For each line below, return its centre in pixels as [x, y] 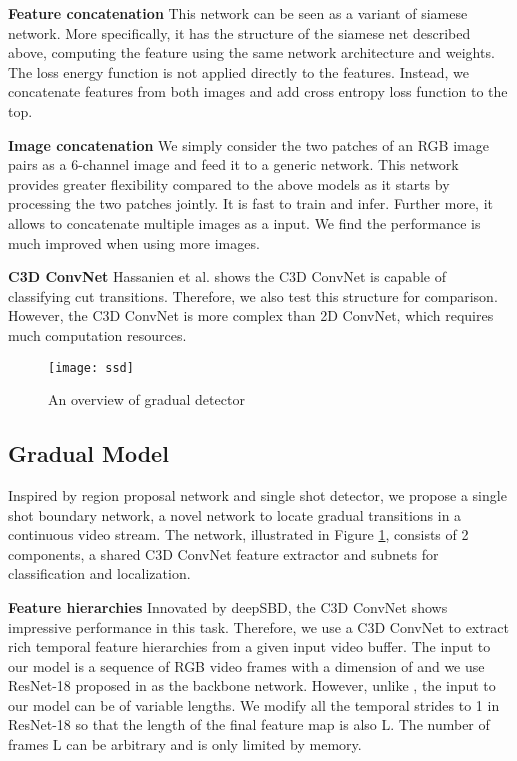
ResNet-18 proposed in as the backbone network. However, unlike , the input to [252, 685]
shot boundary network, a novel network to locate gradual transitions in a [235, 514]
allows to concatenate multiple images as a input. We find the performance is [244, 222]
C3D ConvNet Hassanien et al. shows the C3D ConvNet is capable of [227, 276]
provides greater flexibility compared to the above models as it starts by [229, 183]
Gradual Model [88, 453]
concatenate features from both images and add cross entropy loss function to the [258, 91]
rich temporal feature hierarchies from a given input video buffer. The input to [249, 646]
